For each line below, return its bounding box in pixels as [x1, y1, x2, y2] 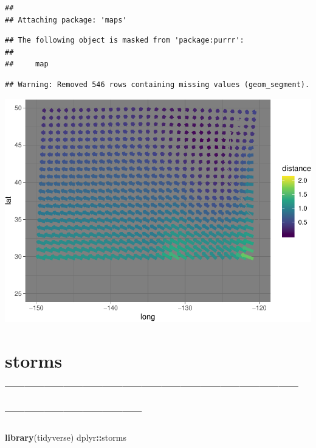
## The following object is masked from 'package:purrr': [5, 36, 244, 45]
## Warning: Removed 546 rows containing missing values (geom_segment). [5, 80, 310, 89]
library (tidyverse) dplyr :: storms [5, 431, 126, 444]
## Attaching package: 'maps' [5, 15, 127, 24]
